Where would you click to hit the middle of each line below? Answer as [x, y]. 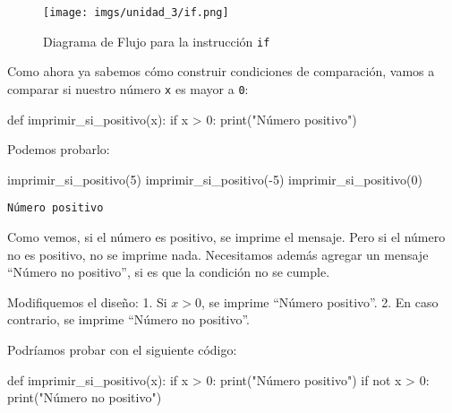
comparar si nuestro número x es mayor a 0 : [128, 88]
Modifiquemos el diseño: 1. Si [87, 301]
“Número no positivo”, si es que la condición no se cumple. [169, 272]
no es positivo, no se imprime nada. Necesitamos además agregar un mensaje [218, 254]
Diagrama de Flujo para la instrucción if [157, 41]
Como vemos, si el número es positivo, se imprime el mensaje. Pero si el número [226, 237]
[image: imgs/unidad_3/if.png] [136, 13]
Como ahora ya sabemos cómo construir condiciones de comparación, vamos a [221, 71]
